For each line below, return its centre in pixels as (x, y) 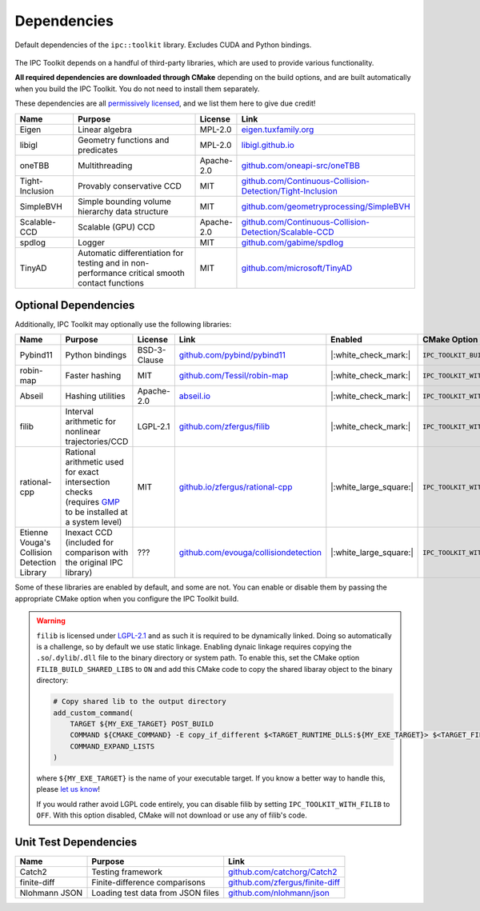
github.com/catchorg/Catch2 (283, 872)
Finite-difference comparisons (148, 882)
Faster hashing (93, 376)
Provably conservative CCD (129, 186)
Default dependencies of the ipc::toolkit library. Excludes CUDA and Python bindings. (163, 45)
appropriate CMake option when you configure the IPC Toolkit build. (127, 598)
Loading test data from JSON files (156, 893)
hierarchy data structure (123, 211)
